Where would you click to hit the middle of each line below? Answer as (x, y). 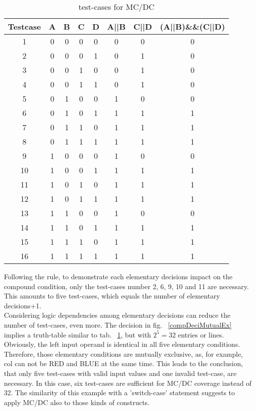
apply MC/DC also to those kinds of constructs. (77, 402)
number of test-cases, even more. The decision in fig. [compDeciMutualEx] (118, 324)
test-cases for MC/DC (117, 7)
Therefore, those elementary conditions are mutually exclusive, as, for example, (124, 354)
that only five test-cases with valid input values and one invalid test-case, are (120, 373)
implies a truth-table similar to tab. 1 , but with (78, 334)
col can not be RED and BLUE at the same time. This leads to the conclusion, (124, 363)
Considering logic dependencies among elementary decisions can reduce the (117, 315)
